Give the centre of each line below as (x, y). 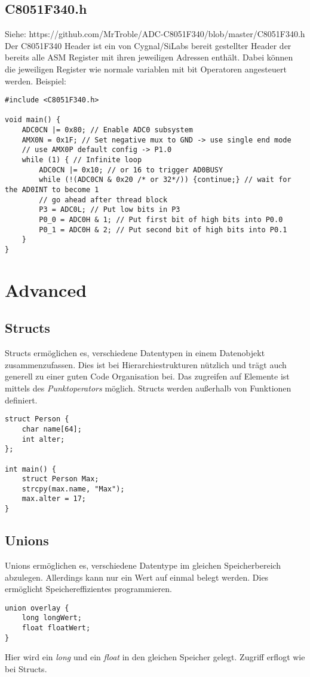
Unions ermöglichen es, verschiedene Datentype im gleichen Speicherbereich (143, 565)
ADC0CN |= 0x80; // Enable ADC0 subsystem (107, 130)
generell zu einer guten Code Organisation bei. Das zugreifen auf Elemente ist (147, 376)
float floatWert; (56, 628)
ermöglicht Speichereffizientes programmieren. (88, 589)
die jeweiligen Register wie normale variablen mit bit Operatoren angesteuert (146, 69)
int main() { (30, 469)
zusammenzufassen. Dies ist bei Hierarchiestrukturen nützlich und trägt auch (146, 364)
